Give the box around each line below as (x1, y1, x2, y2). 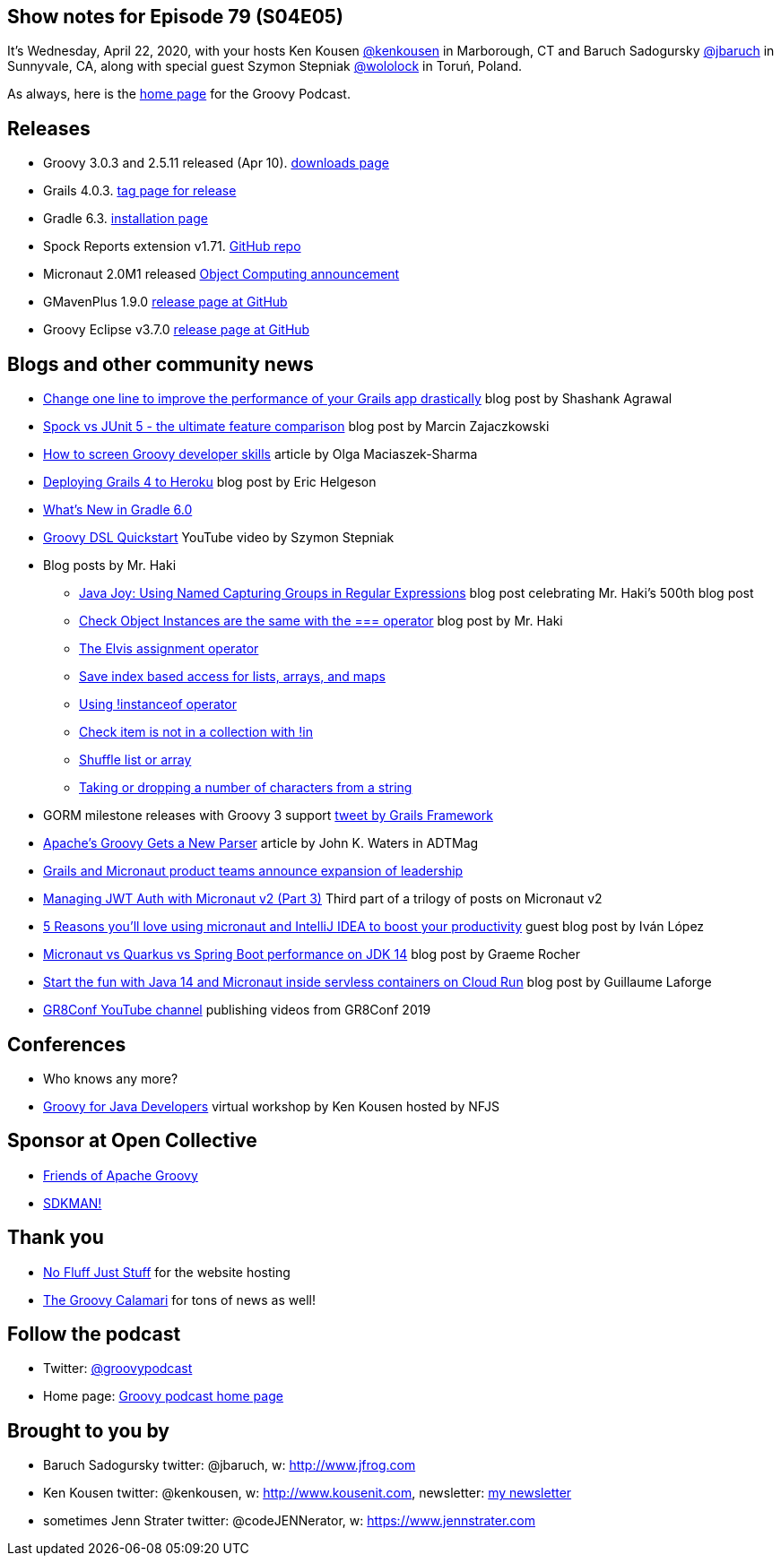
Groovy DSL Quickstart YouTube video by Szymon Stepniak (43, 530, 395, 546)
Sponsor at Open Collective (7, 1129, 257, 1153)
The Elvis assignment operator (79, 641, 259, 657)
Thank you (7, 1226, 104, 1249)
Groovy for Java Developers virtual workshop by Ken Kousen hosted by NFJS (43, 1098, 500, 1114)
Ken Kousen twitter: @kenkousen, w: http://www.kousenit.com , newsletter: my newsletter (43, 1485, 572, 1501)
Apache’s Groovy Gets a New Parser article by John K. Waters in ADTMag (43, 835, 479, 851)
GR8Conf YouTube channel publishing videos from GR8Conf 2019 (43, 1002, 431, 1018)
